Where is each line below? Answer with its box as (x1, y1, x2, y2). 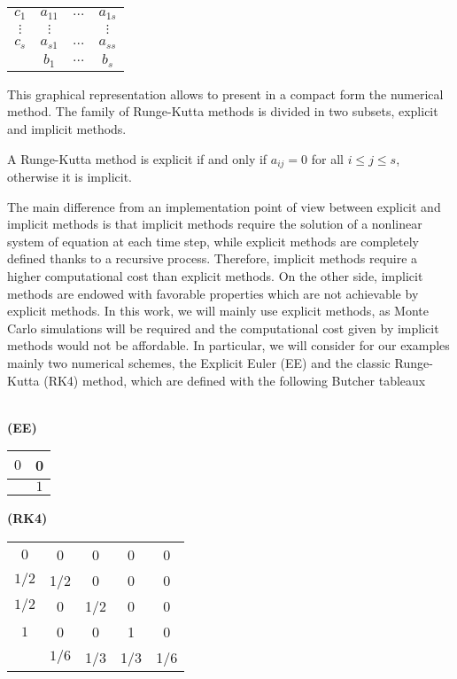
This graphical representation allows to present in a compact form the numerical (7, 84, 444, 103)
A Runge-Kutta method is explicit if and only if (7, 149, 267, 168)
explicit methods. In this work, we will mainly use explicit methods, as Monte (7, 301, 430, 320)
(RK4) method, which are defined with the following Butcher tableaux (43, 371, 426, 389)
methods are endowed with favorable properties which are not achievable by (7, 284, 419, 302)
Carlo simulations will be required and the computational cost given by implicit (7, 318, 439, 337)
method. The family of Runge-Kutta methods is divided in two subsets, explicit (7, 102, 438, 121)
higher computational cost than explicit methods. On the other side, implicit (7, 267, 423, 285)
